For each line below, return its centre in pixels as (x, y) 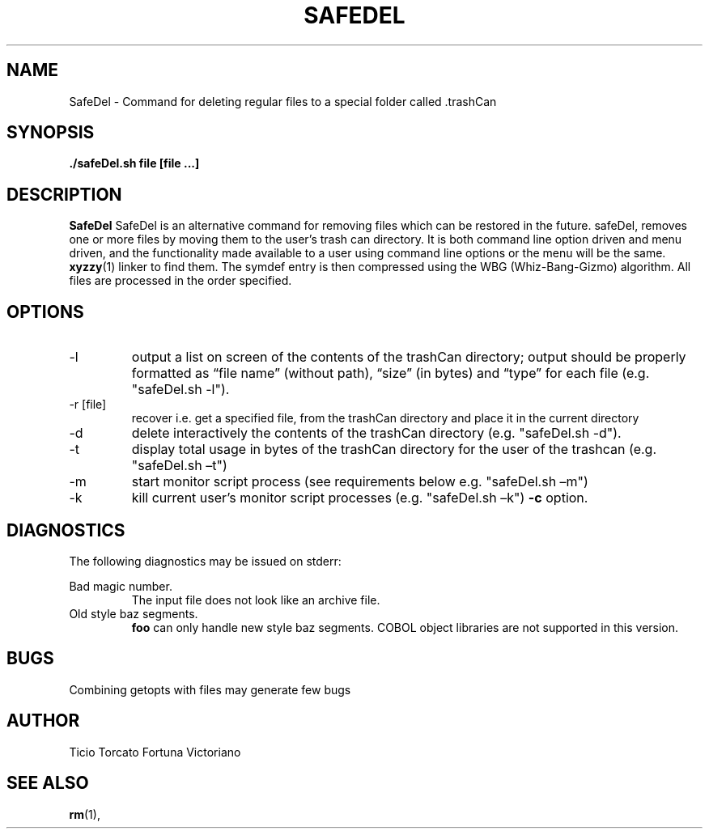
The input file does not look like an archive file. (256, 600)
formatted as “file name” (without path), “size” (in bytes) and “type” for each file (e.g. (391, 373)
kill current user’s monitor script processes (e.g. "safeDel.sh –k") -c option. (360, 498)
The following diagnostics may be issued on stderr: (205, 561)
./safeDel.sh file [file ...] (134, 163)
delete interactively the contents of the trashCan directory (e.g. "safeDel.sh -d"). (376, 433)
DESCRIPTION (64, 194)
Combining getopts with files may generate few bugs (210, 689)
